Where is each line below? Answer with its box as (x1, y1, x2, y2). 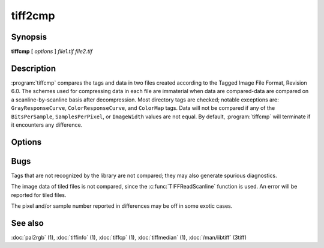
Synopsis (11, 32, 47, 42)
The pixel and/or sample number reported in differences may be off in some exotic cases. (11, 202, 233, 210)
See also (11, 218, 44, 228)
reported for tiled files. (11, 191, 67, 198)
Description (11, 63, 56, 73)
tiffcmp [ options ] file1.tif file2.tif (11, 48, 93, 55)
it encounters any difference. (11, 121, 83, 129)
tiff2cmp (11, 9, 55, 22)
